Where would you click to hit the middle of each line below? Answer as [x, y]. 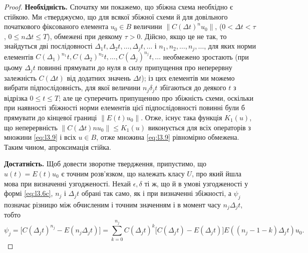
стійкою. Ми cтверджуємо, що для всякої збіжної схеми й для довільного [116, 16]
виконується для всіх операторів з [199, 127]
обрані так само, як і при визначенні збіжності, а [156, 193]
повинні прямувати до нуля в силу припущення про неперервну [135, 67]
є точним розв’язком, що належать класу [123, 173]
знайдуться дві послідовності [48, 46]
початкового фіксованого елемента [56, 26]
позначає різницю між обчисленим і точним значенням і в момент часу [112, 204]
